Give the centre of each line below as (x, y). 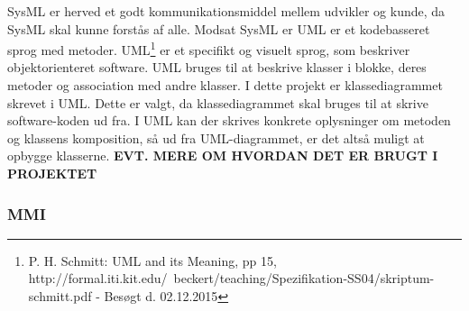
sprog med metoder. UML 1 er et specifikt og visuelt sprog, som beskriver (209, 48)
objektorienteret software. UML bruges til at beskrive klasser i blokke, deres (217, 67)
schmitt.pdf (60, 296)
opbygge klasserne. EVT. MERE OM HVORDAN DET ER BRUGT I (223, 155)
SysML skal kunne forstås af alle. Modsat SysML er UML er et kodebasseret (219, 28)
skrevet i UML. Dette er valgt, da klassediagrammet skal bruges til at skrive (218, 102)
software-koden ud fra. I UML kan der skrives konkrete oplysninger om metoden (229, 120)
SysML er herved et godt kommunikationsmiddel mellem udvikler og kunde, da (226, 11)
